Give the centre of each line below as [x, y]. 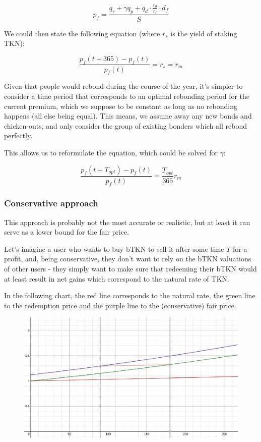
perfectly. [18, 135]
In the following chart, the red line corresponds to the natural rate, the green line [130, 295]
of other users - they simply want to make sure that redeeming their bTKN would [130, 268]
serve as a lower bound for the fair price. [67, 232]
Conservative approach [51, 203]
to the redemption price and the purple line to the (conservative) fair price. [120, 305]
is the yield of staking [204, 33]
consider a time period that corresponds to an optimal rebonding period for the [127, 96]
